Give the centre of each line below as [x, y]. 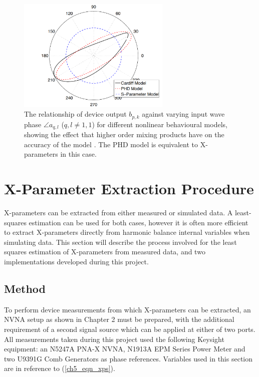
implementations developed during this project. [76, 262]
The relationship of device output [75, 114]
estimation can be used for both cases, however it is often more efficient [139, 222]
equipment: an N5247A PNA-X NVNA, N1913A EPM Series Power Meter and [125, 349]
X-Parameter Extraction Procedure [129, 188]
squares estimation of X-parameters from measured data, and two [105, 252]
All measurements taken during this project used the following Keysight [114, 339]
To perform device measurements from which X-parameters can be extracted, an [127, 309]
